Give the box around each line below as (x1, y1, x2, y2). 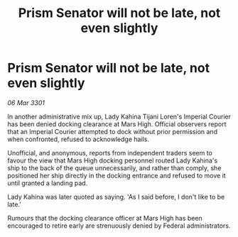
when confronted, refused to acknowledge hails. (7, 135, 149, 143)
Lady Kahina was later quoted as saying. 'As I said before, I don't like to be (7, 192, 225, 201)
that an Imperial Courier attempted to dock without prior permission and (7, 127, 218, 136)
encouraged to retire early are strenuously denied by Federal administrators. (7, 221, 231, 230)
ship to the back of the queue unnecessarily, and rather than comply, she (7, 163, 222, 172)
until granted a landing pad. (7, 179, 88, 187)
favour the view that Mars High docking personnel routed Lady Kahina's (7, 156, 218, 165)
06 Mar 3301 (7, 98, 45, 107)
